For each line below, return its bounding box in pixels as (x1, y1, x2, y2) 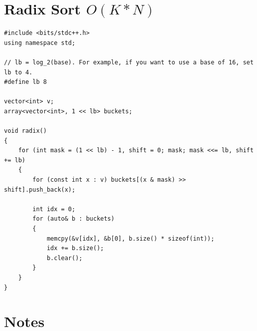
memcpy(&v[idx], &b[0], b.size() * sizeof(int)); (46, 235, 215, 242)
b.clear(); (46, 254, 83, 262)
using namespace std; (4, 39, 76, 46)
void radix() (4, 127, 47, 135)
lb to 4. (4, 68, 33, 76)
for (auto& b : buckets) (32, 215, 115, 223)
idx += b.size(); (46, 245, 104, 252)
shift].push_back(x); (4, 186, 76, 193)
